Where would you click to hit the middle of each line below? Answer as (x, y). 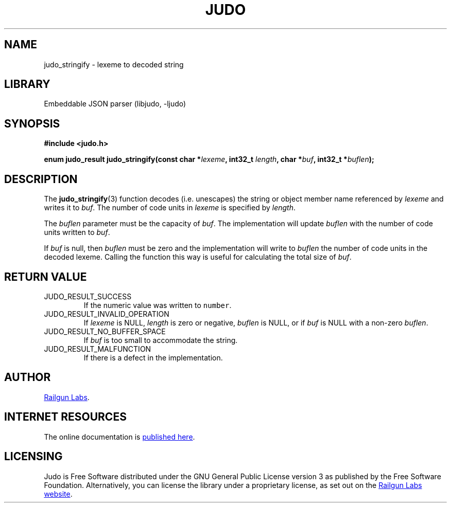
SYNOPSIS (32, 123)
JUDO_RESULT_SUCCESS (88, 296)
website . (58, 494)
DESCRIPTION (41, 179)
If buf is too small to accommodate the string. (161, 340)
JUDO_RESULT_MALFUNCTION (98, 349)
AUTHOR (28, 377)
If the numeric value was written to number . (158, 305)
